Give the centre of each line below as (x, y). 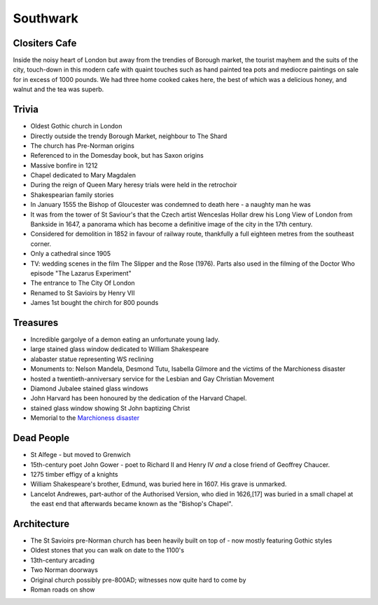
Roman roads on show (63, 590)
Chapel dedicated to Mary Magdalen (83, 175)
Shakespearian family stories (72, 195)
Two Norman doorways (64, 570)
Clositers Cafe (45, 43)
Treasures (36, 322)
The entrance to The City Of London (83, 283)
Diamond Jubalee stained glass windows (89, 388)
